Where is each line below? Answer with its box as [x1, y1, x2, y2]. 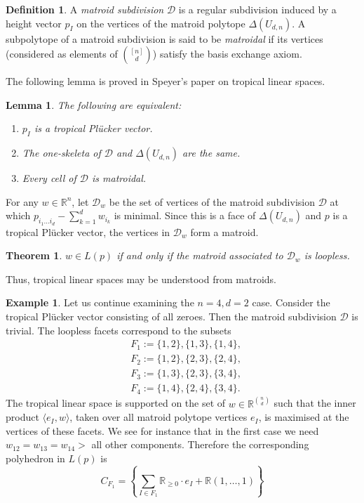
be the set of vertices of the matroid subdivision [109, 194, 315, 209]
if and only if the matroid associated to [116, 248, 283, 263]
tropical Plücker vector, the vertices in [6, 224, 170, 239]
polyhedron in [6, 451, 65, 466]
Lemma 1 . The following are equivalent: [6, 97, 182, 112]
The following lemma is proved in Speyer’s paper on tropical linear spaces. [6, 74, 325, 89]
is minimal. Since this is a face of [114, 208, 256, 223]
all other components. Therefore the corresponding [91, 437, 309, 452]
